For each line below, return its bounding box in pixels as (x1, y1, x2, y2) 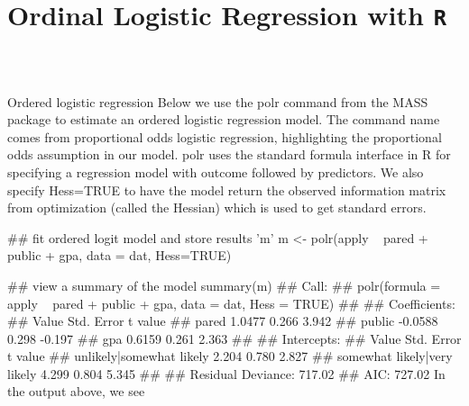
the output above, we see (7, 382, 145, 401)
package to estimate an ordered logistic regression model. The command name (7, 110, 440, 129)
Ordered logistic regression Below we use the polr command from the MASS (7, 92, 428, 111)
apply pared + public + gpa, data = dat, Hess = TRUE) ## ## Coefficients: (7, 293, 455, 312)
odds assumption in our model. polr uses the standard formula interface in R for (7, 145, 451, 164)
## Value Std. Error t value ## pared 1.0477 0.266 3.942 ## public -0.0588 (7, 311, 438, 330)
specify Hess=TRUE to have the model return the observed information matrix (7, 180, 446, 199)
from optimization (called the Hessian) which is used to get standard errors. (7, 198, 427, 217)
